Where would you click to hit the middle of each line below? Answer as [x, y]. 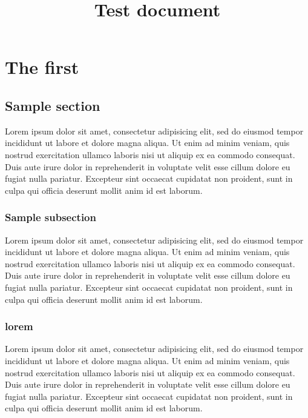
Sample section [53, 105]
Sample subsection [51, 217]
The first [42, 67]
